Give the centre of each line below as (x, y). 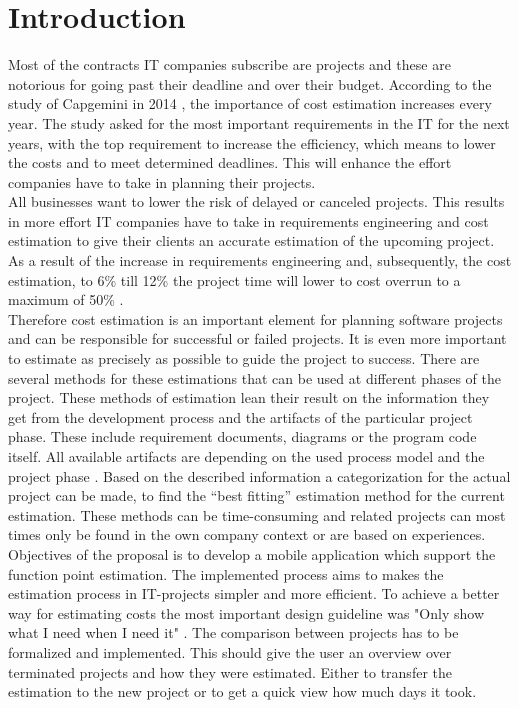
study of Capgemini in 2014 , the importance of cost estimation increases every (250, 103)
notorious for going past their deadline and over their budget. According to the (250, 83)
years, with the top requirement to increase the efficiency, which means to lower (252, 142)
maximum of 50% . (66, 299)
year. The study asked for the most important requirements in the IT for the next (259, 122)
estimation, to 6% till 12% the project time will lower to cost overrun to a (234, 279)
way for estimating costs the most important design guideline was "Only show (246, 612)
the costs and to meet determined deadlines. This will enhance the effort (230, 162)
